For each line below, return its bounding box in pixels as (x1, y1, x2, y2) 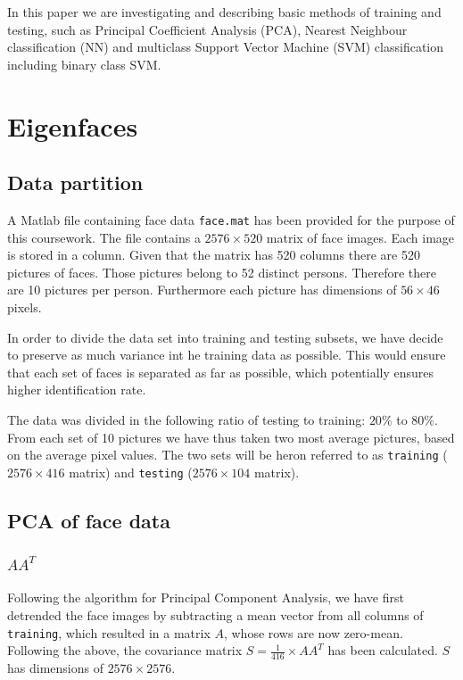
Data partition (7, 169, 144, 196)
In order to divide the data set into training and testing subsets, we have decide (7, 328, 443, 346)
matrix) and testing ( (69, 462, 193, 481)
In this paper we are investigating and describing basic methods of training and (7, 3, 442, 21)
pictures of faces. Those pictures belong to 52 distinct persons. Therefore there (7, 262, 437, 281)
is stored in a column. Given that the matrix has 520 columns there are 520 (7, 245, 420, 264)
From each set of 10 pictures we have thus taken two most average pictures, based (7, 427, 455, 446)
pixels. (7, 297, 42, 316)
